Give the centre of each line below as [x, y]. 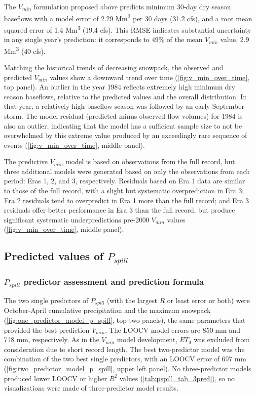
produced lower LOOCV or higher [55, 378]
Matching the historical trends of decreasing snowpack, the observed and [114, 67]
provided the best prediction [47, 330]
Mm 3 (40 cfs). [25, 50]
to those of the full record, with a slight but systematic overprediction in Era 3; [124, 191]
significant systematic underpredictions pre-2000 [77, 219]
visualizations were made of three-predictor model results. [91, 388]
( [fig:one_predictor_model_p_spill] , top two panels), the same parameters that [125, 320]
